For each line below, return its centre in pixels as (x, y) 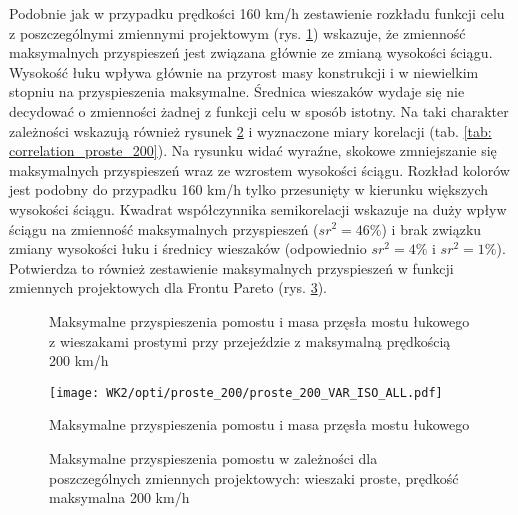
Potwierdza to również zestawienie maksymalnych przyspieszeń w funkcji (231, 267)
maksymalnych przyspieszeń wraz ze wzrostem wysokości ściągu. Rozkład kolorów (259, 169)
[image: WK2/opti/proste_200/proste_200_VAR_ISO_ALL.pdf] (246, 392)
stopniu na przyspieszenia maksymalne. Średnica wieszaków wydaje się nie (237, 91)
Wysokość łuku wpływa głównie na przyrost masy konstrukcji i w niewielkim (244, 71)
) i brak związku (431, 228)
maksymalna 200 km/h (119, 497)
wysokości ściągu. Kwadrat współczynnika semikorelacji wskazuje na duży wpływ (258, 208)
